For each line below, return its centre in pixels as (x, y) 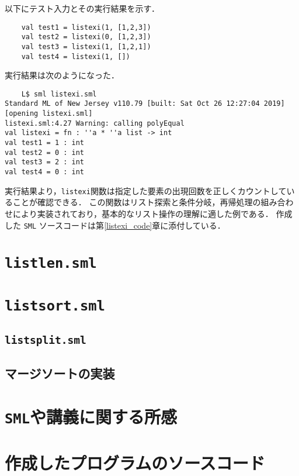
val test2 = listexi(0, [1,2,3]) (86, 37)
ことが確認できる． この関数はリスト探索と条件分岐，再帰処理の (137, 202)
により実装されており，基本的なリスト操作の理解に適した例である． (143, 213)
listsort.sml (55, 306)
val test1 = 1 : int (45, 143)
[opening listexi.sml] (49, 114)
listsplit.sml (46, 340)
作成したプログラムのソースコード (135, 463)
